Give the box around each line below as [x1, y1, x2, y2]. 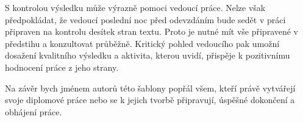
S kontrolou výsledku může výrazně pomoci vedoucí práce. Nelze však [5, 1, 266, 13]
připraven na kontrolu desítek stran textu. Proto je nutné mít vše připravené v [5, 25, 299, 38]
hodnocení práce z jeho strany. [5, 60, 119, 73]
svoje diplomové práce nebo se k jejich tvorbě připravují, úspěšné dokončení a [5, 93, 295, 106]
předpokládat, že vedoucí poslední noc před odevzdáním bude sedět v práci [5, 13, 286, 26]
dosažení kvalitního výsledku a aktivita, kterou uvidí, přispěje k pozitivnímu [5, 49, 290, 62]
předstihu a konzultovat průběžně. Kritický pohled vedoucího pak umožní [5, 37, 280, 49]
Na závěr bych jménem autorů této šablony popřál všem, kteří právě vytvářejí [5, 81, 296, 94]
